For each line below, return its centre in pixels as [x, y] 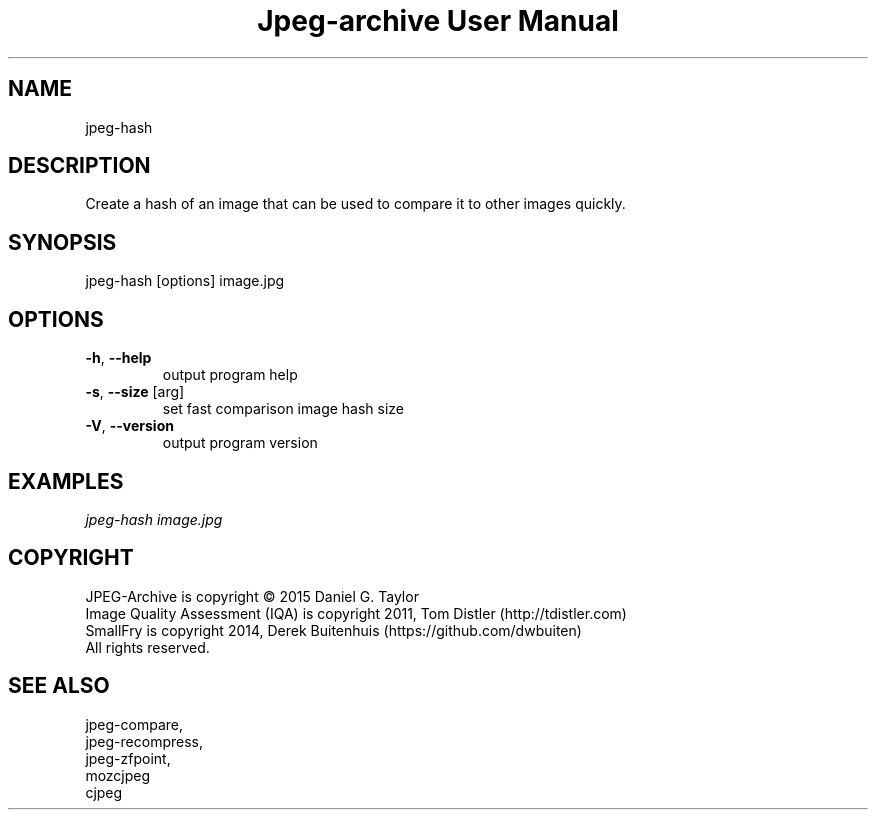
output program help [230, 375]
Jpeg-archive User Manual [438, 21]
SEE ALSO [59, 686]
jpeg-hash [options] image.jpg [185, 281]
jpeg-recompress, [144, 741]
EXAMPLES [66, 481]
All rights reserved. [147, 647]
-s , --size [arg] [135, 392]
